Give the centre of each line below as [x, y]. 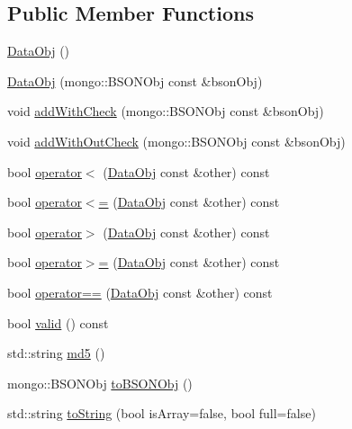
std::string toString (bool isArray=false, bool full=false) [162, 413]
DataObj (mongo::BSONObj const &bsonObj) [135, 80]
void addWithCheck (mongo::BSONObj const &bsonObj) [166, 111]
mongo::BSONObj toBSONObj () [100, 383]
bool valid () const [58, 322]
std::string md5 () [56, 353]
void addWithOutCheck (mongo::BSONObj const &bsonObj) [176, 141]
